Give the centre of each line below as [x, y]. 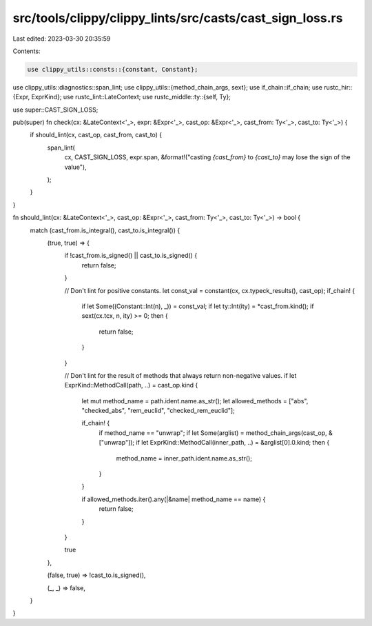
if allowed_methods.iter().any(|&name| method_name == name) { [174, 499]
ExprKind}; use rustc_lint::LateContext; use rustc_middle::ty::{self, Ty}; [131, 97]
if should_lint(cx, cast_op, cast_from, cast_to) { [96, 135]
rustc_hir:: [338, 87]
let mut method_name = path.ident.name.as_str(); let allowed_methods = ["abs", [195, 401]
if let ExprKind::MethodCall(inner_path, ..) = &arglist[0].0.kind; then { [233, 443]
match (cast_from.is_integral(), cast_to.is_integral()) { [105, 230]
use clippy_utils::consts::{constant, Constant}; [113, 69]
